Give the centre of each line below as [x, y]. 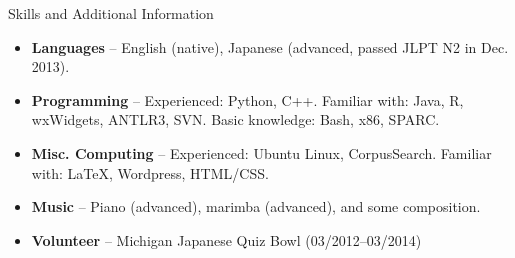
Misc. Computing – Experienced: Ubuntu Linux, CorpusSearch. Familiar [261, 152]
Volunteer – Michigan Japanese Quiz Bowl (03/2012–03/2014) [226, 239]
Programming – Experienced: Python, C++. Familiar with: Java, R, [247, 99]
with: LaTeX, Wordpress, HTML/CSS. [150, 172]
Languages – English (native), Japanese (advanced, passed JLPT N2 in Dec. [270, 46]
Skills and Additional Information [111, 13]
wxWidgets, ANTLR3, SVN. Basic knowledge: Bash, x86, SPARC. [235, 119]
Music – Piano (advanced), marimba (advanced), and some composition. [256, 206]
